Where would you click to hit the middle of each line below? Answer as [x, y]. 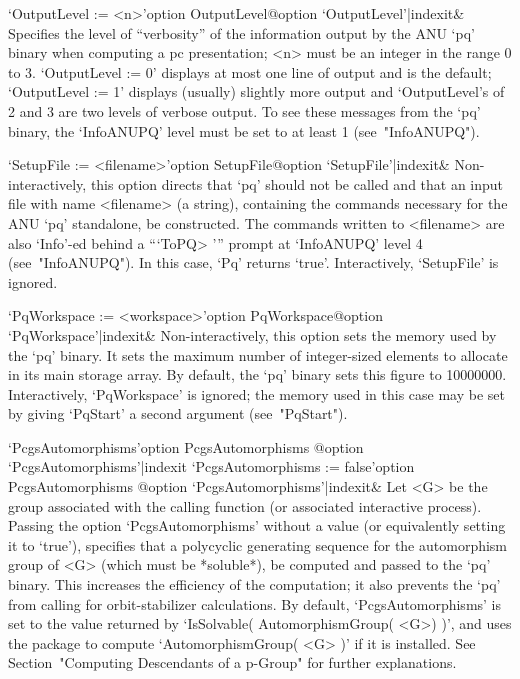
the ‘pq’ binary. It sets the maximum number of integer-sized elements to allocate [258, 354]
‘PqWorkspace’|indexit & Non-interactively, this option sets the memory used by [252, 334]
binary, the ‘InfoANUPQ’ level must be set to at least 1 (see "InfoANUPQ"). [244, 130]
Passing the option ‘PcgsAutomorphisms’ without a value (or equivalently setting [257, 525]
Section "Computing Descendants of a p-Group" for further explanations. [232, 662]
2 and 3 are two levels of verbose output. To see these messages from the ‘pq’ [244, 110]
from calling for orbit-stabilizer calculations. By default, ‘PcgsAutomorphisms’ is [255, 603]
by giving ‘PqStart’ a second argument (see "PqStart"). [178, 413]
